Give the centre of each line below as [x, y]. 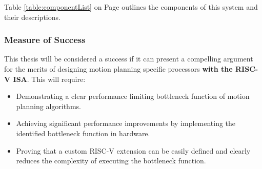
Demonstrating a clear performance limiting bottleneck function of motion [133, 96]
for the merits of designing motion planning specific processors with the [118, 69]
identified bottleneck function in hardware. [83, 133]
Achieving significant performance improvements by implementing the [126, 123]
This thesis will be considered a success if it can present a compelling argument [129, 59]
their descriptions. [32, 17]
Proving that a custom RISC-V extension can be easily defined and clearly [133, 150]
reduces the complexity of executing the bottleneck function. [111, 161]
